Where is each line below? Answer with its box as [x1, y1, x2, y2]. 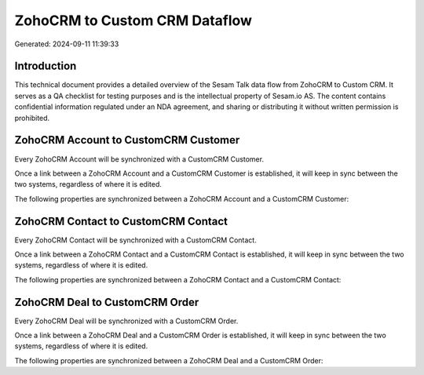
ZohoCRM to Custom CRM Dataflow [14, 12, 253, 29]
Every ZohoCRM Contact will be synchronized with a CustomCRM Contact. [14, 235, 257, 245]
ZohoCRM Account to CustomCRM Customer [14, 133, 240, 147]
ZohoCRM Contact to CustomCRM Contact [14, 214, 228, 228]
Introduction [14, 60, 77, 73]
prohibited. [14, 113, 50, 122]
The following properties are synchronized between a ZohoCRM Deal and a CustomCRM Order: [14, 355, 323, 365]
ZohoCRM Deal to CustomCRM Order [14, 295, 199, 309]
